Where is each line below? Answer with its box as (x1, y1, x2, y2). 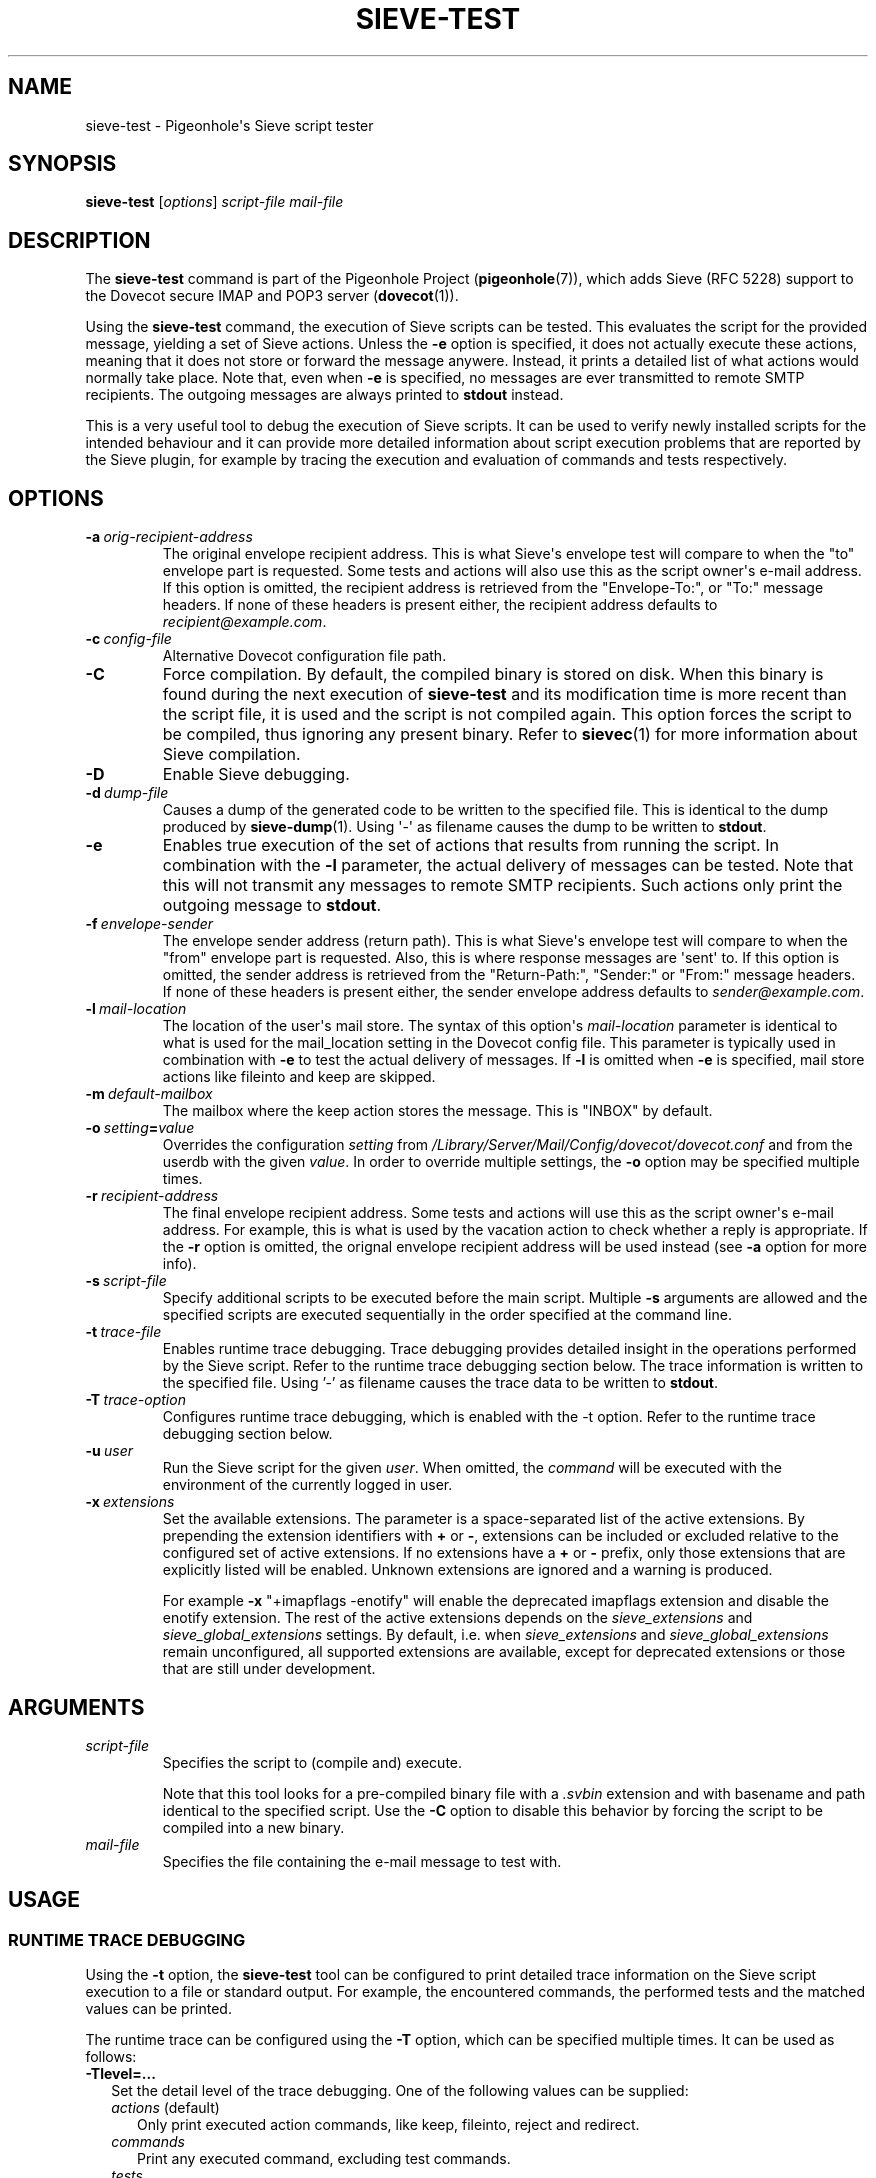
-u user (85, 1442, 133, 1460)
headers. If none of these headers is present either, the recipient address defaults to (162, 596, 718, 614)
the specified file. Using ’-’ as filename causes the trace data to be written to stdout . (162, 1374, 719, 1392)
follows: (85, 2048, 137, 2066)
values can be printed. (85, 2000, 232, 2018)
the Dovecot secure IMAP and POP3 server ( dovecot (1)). (85, 287, 459, 305)
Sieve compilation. (162, 744, 301, 765)
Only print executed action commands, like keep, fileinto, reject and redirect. (137, 2116, 640, 2134)
